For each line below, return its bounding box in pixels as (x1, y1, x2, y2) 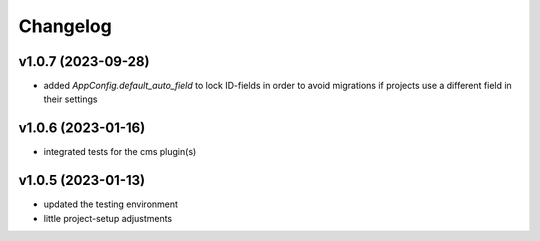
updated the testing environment (43, 198, 179, 210)
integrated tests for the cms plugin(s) (43, 146, 197, 158)
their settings (43, 93, 98, 105)
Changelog (18, 15, 112, 37)
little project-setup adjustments (43, 212, 173, 224)
